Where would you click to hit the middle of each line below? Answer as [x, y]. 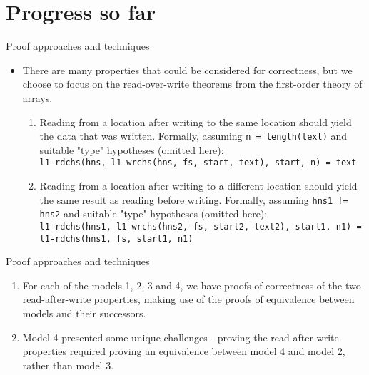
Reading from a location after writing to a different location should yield [198, 185]
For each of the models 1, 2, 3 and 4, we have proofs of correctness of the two [192, 285]
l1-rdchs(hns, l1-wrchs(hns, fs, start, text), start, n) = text [198, 163]
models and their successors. [84, 313]
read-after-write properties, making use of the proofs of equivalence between [188, 299]
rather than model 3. [68, 365]
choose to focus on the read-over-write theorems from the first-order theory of [192, 84]
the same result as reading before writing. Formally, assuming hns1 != [194, 199]
